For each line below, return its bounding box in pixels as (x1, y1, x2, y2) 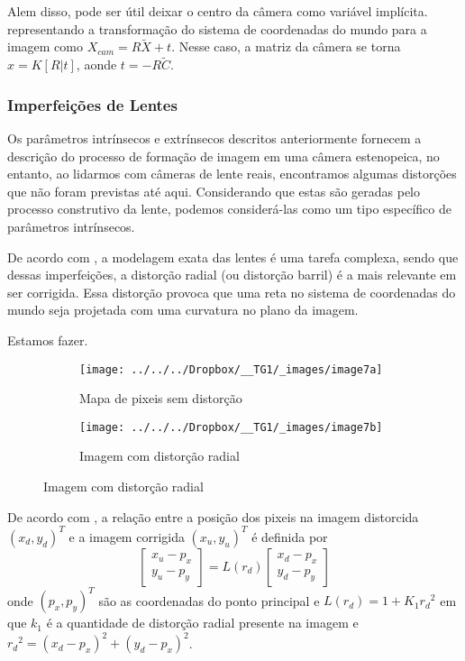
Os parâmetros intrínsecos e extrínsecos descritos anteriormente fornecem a (7, 129, 422, 148)
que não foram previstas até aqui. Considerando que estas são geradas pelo (7, 181, 421, 200)
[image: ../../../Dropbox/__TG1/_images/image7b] (79, 420, 383, 434)
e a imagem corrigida (68, 527, 185, 546)
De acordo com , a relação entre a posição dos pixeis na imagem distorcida (7, 507, 419, 526)
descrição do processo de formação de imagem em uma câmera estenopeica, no (7, 146, 440, 165)
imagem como (7, 37, 83, 56)
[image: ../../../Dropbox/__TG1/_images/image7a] (79, 363, 383, 376)
